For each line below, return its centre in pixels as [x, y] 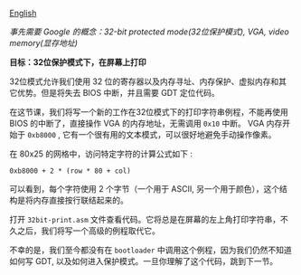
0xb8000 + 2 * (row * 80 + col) [70, 171]
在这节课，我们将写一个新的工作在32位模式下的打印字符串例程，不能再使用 [149, 112]
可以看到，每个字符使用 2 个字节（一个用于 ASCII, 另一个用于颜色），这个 [145, 189]
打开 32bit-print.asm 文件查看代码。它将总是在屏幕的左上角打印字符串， [145, 219]
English [23, 13]
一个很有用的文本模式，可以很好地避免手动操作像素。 [177, 134]
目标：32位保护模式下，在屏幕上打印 [78, 62]
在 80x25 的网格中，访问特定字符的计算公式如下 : [101, 154]
